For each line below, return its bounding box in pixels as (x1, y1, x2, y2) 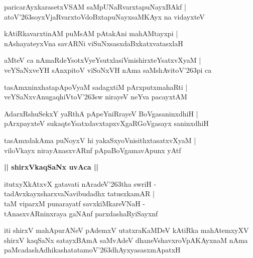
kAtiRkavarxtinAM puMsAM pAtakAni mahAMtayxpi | (4, 28, 178, 39)
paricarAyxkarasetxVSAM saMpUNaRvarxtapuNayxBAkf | (4, 2, 186, 12)
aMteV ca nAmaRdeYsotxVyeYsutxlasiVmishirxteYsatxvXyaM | (4, 55, 201, 65)
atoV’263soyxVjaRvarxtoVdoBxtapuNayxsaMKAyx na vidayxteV (4, 11, 205, 22)
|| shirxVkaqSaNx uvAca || (4, 162, 98, 172)
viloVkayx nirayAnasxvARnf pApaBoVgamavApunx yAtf (4, 145, 181, 155)
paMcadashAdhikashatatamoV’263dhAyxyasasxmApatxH (4, 244, 181, 255)
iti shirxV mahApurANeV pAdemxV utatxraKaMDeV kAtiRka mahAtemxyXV (4, 225, 249, 235)
